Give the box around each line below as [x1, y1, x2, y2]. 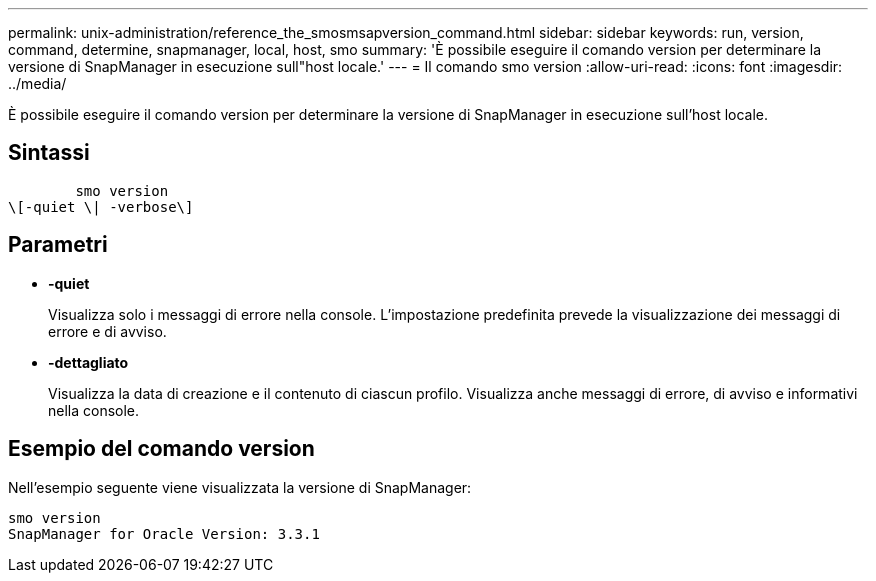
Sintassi [8, 140, 90, 166]
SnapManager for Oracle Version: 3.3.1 [8, 525, 320, 542]
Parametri [8, 232, 108, 258]
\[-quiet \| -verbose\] [8, 198, 194, 215]
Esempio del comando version [8, 436, 315, 462]
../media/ [8, 75, 67, 92]
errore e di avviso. [48, 322, 167, 340]
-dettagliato [48, 353, 129, 371]
